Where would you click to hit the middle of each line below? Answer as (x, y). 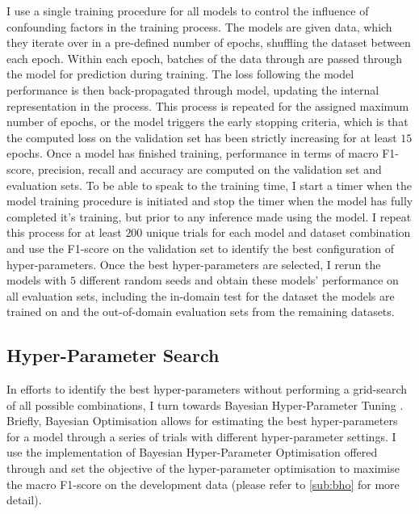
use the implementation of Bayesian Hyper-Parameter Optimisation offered (192, 452)
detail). (24, 500)
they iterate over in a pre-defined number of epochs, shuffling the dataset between (209, 42)
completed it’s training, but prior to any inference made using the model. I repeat (209, 216)
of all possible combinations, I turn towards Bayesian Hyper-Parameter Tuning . (205, 404)
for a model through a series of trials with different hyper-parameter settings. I (201, 436)
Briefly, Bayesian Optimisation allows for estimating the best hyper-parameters (202, 421)
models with (37, 280)
